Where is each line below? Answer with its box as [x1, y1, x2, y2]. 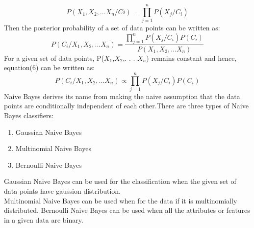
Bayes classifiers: [4, 110, 53, 121]
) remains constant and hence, [146, 52, 237, 63]
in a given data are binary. [4, 214, 83, 225]
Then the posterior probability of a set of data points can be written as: [4, 23, 220, 33]
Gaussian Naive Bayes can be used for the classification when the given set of [4, 176, 236, 186]
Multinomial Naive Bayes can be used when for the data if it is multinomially [4, 195, 237, 205]
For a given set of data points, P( [4, 52, 104, 63]
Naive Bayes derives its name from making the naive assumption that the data [4, 91, 240, 101]
